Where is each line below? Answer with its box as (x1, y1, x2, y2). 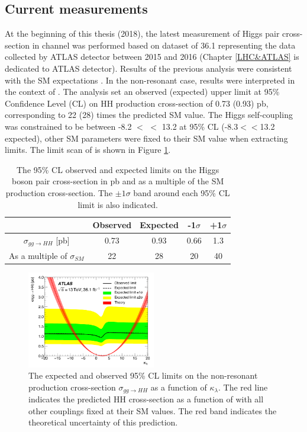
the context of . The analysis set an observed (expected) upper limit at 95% (5, 85, 280, 98)
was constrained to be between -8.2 (5, 120, 132, 132)
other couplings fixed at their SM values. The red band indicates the (28, 404, 277, 417)
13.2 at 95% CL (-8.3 (161, 120, 238, 132)
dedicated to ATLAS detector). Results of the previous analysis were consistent (5, 62, 292, 74)
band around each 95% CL (133, 186, 230, 199)
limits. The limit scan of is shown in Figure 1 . (5, 143, 171, 156)
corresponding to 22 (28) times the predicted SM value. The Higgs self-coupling (5, 108, 293, 121)
